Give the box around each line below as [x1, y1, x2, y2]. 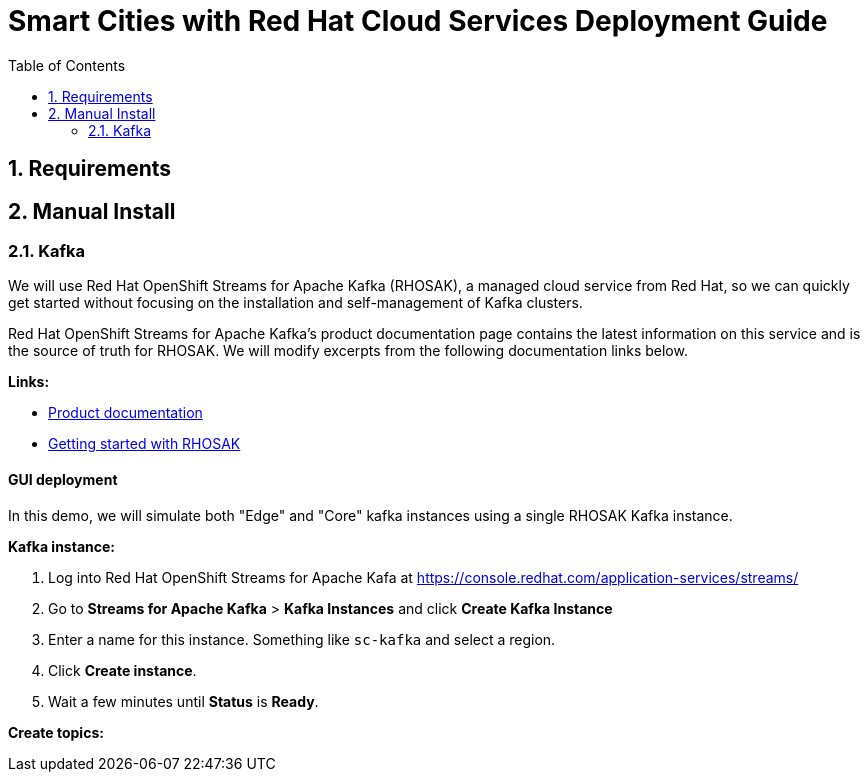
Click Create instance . [48, 661, 197, 679]
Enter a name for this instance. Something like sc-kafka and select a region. [48, 630, 556, 648]
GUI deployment [8, 471, 118, 488]
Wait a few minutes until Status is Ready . [48, 692, 319, 710]
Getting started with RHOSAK [48, 435, 241, 453]
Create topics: [8, 723, 104, 741]
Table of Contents [8, 56, 126, 74]
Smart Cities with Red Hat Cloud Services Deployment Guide [8, 4, 828, 38]
